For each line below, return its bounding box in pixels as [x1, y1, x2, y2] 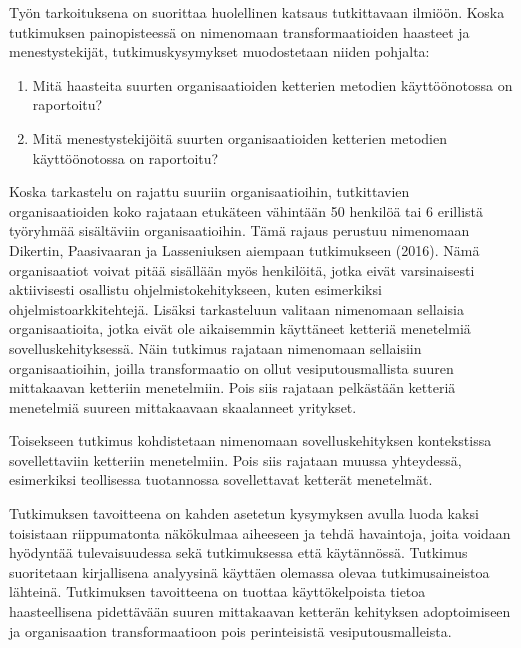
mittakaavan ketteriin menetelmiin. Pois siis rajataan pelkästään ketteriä [9, 377, 456, 398]
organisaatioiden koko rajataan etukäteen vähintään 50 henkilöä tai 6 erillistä [9, 200, 483, 221]
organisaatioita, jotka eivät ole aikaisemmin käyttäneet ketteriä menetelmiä [9, 318, 471, 339]
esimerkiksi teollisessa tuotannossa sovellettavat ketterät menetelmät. [9, 469, 433, 490]
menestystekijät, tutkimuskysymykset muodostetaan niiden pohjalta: [9, 41, 430, 62]
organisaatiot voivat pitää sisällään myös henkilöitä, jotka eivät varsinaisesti [9, 259, 475, 280]
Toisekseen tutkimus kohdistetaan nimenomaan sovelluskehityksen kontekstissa [9, 430, 492, 451]
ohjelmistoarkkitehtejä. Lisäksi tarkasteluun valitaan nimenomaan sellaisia [9, 298, 464, 319]
